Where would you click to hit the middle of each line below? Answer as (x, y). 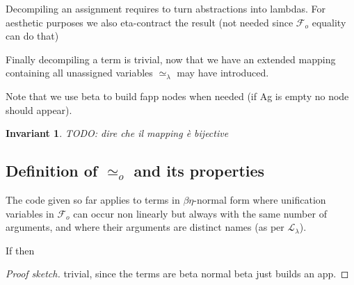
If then (20, 250)
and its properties (199, 171)
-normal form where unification (260, 199)
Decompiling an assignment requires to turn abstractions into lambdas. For (166, 8)
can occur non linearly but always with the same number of (200, 213)
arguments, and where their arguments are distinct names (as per (145, 227)
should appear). (39, 109)
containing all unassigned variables (79, 73)
